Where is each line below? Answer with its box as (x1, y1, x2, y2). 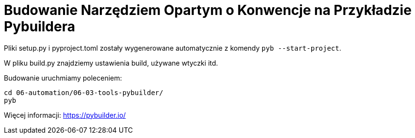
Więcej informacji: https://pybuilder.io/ (4, 110, 126, 119)
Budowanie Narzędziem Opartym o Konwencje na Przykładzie (4, 2, 412, 18)
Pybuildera (4, 18, 75, 35)
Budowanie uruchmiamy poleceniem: (4, 73, 122, 82)
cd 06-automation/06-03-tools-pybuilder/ (4, 88, 163, 97)
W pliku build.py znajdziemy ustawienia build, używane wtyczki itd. (4, 58, 218, 67)
